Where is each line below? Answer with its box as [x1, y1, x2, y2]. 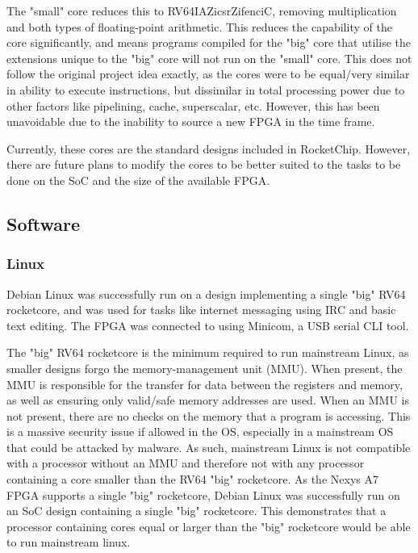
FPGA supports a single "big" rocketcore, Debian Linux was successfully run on [6, 486, 400, 503]
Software [6, 211, 81, 236]
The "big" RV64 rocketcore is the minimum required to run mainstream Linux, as [6, 344, 409, 361]
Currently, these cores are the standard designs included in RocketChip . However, [6, 140, 411, 157]
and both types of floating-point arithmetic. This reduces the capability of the [6, 18, 392, 35]
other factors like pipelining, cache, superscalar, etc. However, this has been [6, 97, 380, 114]
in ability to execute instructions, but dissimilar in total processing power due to [6, 81, 405, 98]
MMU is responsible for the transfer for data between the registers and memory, [6, 375, 403, 392]
